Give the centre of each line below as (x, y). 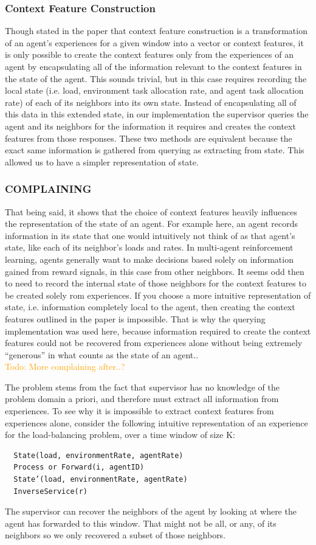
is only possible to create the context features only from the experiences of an (149, 54)
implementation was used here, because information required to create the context (158, 331)
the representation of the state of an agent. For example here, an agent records (152, 224)
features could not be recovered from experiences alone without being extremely (154, 343)
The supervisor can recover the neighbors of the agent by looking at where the (151, 511)
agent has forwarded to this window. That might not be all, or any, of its (141, 523)
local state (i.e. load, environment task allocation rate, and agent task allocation (154, 90)
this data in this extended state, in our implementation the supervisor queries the (157, 114)
